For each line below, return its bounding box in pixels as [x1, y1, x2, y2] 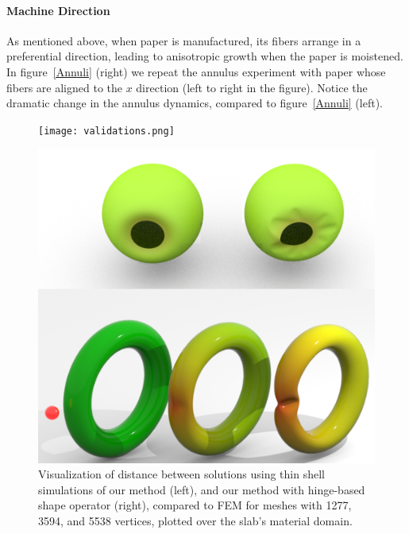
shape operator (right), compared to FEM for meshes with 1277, [38, 497, 352, 513]
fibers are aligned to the [6, 79, 122, 95]
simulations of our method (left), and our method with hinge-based [38, 481, 365, 497]
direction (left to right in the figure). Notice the [136, 79, 368, 95]
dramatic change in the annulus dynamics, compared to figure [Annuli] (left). [6, 95, 383, 111]
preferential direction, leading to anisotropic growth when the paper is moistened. [6, 48, 403, 64]
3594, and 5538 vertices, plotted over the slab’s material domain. [38, 513, 353, 529]
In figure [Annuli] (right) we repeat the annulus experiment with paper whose [6, 63, 386, 79]
